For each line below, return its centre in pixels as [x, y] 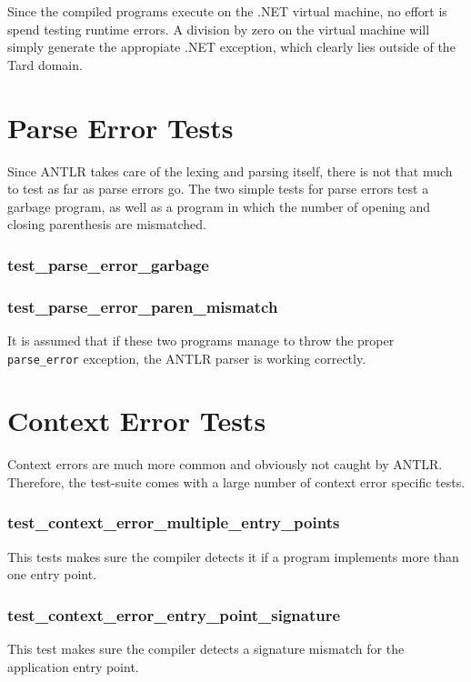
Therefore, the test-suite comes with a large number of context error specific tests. [236, 481]
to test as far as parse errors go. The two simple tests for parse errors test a [218, 189]
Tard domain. [45, 64]
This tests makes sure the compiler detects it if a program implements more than [233, 556]
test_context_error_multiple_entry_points [174, 522]
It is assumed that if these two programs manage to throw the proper [201, 340]
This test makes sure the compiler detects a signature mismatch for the [206, 649]
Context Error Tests [137, 421]
